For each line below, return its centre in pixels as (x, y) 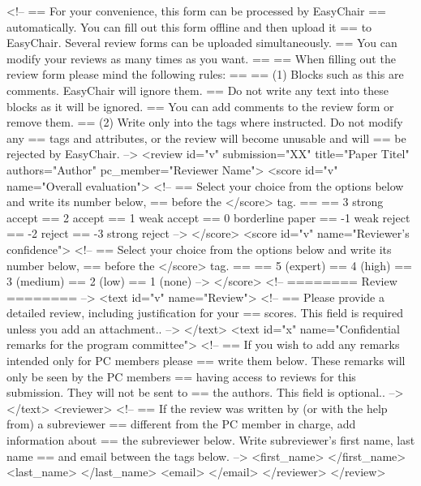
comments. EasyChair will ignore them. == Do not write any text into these (198, 90)
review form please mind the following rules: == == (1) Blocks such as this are (205, 74)
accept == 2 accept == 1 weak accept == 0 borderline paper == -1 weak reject (208, 217)
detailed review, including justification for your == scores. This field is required (205, 313)
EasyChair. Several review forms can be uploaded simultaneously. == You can (202, 43)
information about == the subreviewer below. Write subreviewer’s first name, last (211, 440)
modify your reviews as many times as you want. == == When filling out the (201, 58)
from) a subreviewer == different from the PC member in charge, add (181, 424)
